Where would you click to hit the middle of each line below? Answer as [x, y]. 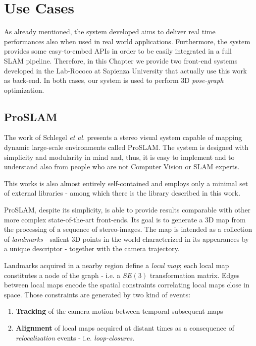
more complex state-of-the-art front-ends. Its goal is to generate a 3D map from [125, 219]
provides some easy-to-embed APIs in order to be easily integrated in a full [118, 51]
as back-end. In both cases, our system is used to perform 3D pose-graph [114, 80]
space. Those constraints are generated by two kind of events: [97, 294]
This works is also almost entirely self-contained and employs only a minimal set [126, 183]
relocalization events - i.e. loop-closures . [75, 337]
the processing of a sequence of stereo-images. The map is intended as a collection [128, 229]
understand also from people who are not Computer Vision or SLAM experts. [122, 167]
